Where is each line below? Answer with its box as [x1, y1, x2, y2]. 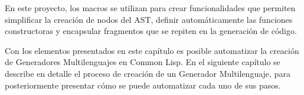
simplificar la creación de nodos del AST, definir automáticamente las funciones [5, 13, 293, 25]
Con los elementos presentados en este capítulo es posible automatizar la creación [5, 44, 299, 56]
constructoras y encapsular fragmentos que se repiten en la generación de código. [5, 25, 297, 37]
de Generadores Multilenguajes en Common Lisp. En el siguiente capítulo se [5, 56, 280, 68]
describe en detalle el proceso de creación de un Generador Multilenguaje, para [5, 67, 290, 79]
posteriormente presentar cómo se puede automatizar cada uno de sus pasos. [5, 79, 281, 91]
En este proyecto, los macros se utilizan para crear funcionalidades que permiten [5, 2, 296, 13]
